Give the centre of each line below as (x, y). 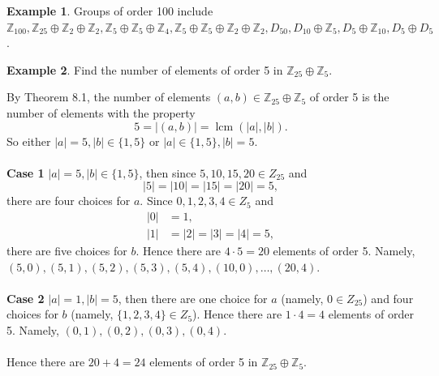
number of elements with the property (101, 112)
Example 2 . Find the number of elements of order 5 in (145, 69)
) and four (388, 298)
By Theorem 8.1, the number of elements (109, 97)
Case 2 (26, 298)
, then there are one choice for (193, 298)
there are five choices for (67, 250)
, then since (168, 172)
